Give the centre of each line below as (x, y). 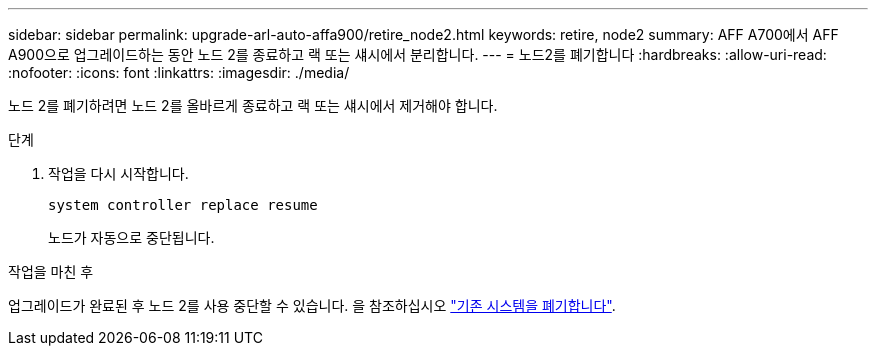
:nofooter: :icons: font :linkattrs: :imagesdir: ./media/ (179, 72)
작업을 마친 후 (51, 271)
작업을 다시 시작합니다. (118, 173)
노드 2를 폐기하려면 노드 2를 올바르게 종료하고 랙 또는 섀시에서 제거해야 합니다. (253, 105)
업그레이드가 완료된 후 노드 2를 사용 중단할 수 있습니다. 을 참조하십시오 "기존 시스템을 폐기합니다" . (312, 305)
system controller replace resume (183, 205)
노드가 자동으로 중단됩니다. (131, 237)
